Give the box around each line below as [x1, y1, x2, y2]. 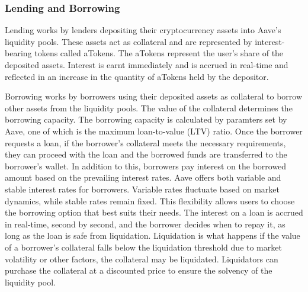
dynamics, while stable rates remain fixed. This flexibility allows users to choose [5, 194, 295, 207]
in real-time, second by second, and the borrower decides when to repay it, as [5, 217, 285, 230]
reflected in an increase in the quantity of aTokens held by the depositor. [5, 70, 269, 82]
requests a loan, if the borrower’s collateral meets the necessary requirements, [5, 136, 286, 149]
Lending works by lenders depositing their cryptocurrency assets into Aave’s [5, 24, 281, 36]
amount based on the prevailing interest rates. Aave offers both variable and [5, 171, 281, 184]
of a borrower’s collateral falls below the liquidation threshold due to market [5, 240, 282, 253]
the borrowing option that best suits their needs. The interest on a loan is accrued [5, 206, 303, 219]
